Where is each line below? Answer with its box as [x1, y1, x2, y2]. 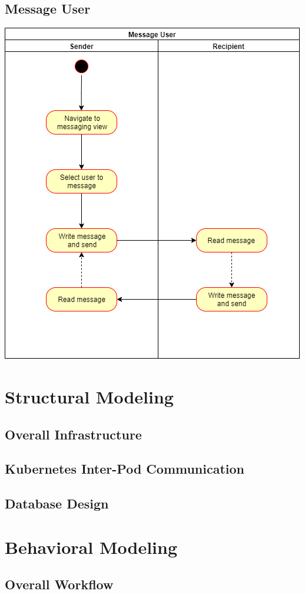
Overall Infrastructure [5, 425, 142, 443]
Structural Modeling [5, 384, 174, 408]
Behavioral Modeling [5, 534, 177, 559]
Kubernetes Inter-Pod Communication [5, 460, 245, 478]
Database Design [5, 494, 109, 513]
